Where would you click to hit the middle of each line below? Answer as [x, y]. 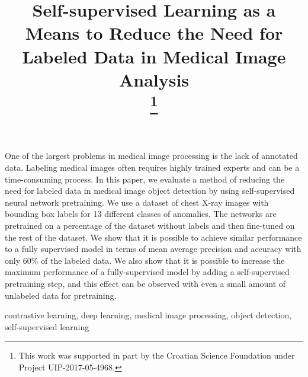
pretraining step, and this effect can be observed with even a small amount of [145, 283]
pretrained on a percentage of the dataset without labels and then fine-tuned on [150, 226]
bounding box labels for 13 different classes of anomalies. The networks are [141, 214]
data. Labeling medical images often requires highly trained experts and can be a [152, 167]
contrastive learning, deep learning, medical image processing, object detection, [148, 315]
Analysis [154, 79]
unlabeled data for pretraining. [61, 295]
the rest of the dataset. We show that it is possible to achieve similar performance [153, 237]
